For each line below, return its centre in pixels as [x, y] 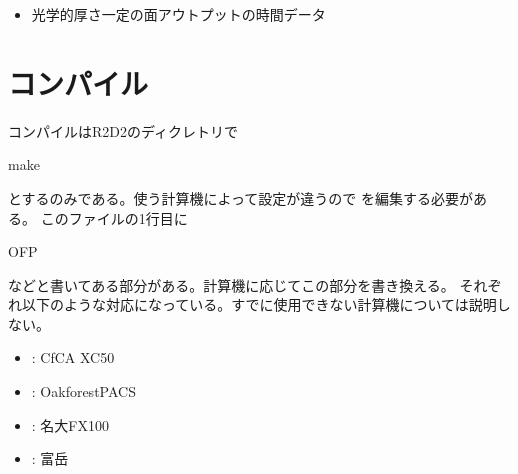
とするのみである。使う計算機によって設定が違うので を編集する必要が [240, 197]
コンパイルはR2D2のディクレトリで [123, 130]
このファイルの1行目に [114, 217]
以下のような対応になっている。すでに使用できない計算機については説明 [259, 304]
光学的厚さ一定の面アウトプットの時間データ [178, 14]
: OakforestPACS [83, 391]
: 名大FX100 [70, 424]
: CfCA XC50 [73, 357]
